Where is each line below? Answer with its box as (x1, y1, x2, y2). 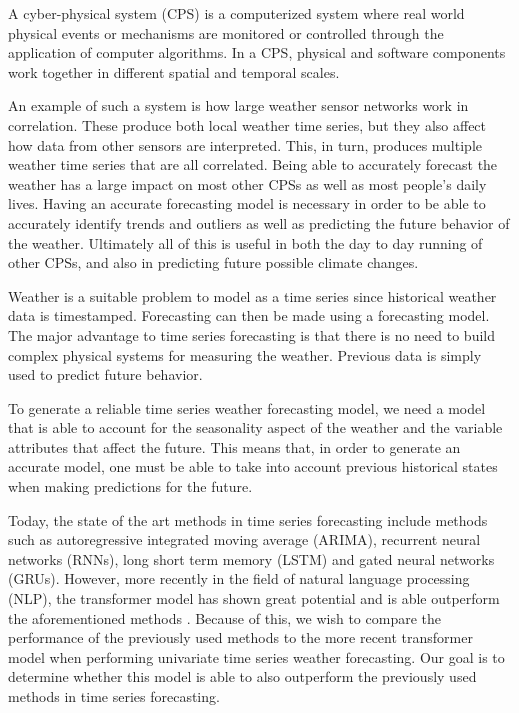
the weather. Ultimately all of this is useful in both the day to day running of (8, 232, 483, 253)
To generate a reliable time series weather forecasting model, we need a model (8, 397, 486, 418)
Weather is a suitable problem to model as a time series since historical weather (8, 285, 497, 306)
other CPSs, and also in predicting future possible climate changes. (8, 252, 419, 273)
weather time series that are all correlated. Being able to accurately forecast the (8, 154, 498, 175)
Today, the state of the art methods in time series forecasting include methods (8, 509, 488, 530)
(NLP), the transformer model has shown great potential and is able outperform (8, 588, 500, 609)
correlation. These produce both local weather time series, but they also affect (8, 114, 487, 135)
